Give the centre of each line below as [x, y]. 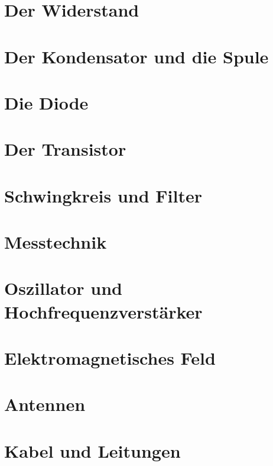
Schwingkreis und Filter [103, 195]
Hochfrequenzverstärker [103, 311]
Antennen [45, 404]
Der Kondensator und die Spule [136, 56]
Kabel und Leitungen [92, 450]
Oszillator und [63, 288]
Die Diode [46, 102]
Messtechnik [56, 242]
